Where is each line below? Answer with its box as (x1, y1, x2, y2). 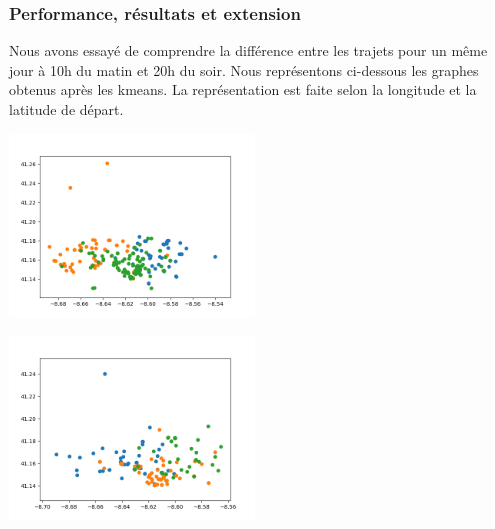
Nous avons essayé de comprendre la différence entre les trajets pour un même (9, 40, 488, 61)
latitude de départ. (9, 99, 124, 119)
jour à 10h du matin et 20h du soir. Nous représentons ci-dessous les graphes (9, 59, 479, 80)
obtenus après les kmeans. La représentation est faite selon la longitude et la (9, 79, 477, 100)
